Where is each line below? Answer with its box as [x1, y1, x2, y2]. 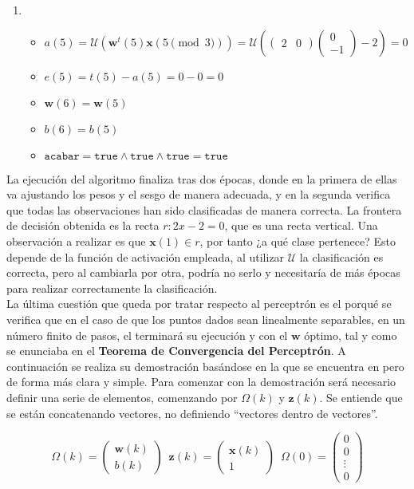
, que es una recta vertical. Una [224, 217, 378, 234]
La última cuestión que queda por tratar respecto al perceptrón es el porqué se [6, 295, 392, 312]
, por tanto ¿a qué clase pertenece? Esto [199, 232, 396, 249]
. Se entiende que [319, 388, 403, 405]
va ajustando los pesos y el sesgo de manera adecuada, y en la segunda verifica [6, 186, 391, 203]
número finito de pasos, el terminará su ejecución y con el [6, 326, 288, 343]
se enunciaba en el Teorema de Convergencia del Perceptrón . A [6, 342, 346, 359]
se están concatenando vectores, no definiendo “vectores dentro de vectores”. [6, 404, 378, 421]
